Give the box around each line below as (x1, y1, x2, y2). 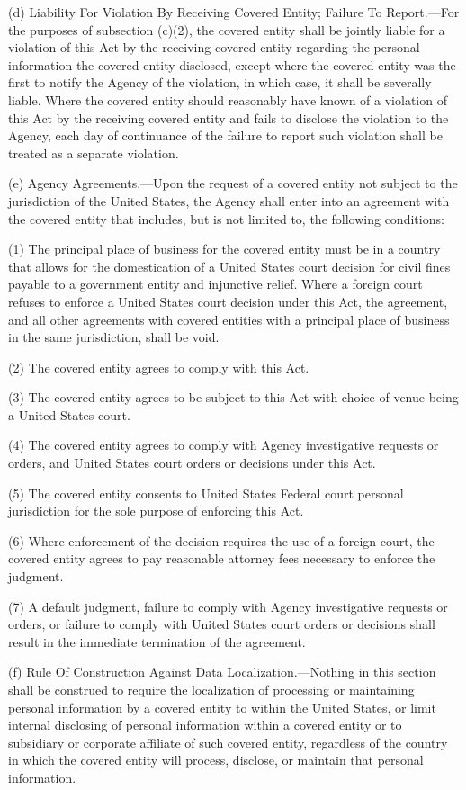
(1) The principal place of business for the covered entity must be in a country (8, 239, 441, 258)
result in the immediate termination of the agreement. (8, 632, 306, 651)
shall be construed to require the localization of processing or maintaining (8, 680, 415, 698)
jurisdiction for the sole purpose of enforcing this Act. (8, 501, 304, 520)
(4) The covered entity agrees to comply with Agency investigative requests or (8, 435, 439, 454)
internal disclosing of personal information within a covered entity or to (8, 715, 402, 734)
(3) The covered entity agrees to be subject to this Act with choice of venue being (8, 388, 459, 407)
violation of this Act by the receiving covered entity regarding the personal (8, 38, 420, 57)
